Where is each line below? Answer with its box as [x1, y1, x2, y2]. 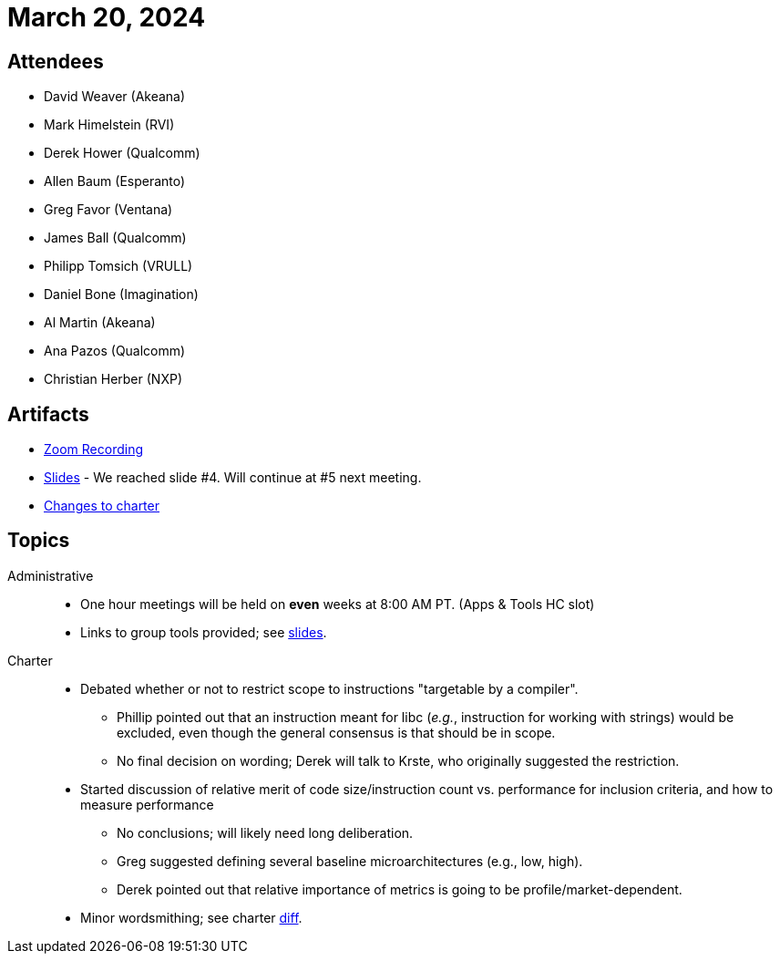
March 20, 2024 [7, 2, 206, 33]
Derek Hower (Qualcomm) [44, 145, 200, 161]
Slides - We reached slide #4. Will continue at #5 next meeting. [44, 470, 422, 486]
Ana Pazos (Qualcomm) [44, 343, 186, 359]
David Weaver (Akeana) [44, 88, 186, 105]
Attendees [7, 49, 104, 73]
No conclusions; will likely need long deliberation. [117, 824, 414, 841]
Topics [7, 529, 70, 553]
